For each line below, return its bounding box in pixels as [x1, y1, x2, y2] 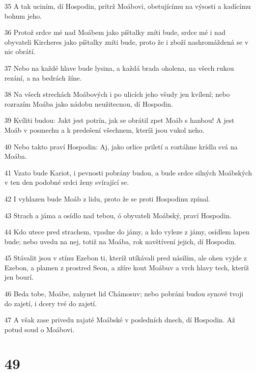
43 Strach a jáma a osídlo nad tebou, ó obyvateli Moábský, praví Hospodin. [4, 210, 231, 220]
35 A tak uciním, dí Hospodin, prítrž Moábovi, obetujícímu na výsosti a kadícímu [4, 1, 251, 11]
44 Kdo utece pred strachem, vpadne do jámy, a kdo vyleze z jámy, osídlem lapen [4, 227, 250, 237]
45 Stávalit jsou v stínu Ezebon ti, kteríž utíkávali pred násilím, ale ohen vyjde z [4, 253, 247, 263]
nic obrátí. [4, 46, 36, 57]
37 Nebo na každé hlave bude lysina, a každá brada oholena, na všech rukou [4, 62, 234, 73]
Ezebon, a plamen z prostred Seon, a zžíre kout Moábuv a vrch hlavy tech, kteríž [4, 262, 249, 272]
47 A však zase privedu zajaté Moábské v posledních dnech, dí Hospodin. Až [4, 315, 235, 325]
